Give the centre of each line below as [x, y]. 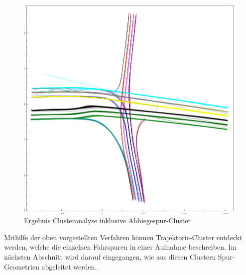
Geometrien [22, 266]
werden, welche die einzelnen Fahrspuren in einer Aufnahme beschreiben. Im [121, 247]
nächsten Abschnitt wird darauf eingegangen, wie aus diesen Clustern [110, 256]
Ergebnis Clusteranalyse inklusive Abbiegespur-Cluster [107, 220]
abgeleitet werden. [69, 266]
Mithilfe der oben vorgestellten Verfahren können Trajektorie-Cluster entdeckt [123, 237]
